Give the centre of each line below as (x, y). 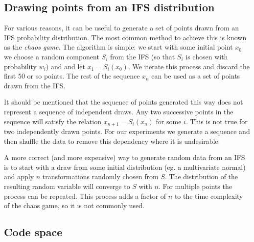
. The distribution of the (201, 176)
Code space (33, 232)
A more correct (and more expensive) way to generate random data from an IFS (125, 157)
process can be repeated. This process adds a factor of (85, 196)
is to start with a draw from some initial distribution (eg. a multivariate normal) (125, 167)
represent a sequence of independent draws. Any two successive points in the (119, 111)
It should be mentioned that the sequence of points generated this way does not (124, 102)
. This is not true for (217, 121)
